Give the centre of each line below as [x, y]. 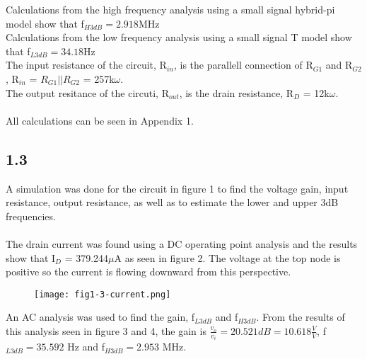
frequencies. [31, 216]
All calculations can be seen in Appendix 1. [100, 120]
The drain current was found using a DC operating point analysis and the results [182, 243]
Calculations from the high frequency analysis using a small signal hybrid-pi [170, 9]
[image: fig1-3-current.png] [103, 294]
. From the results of [301, 317]
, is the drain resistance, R [237, 92]
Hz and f [86, 347]
